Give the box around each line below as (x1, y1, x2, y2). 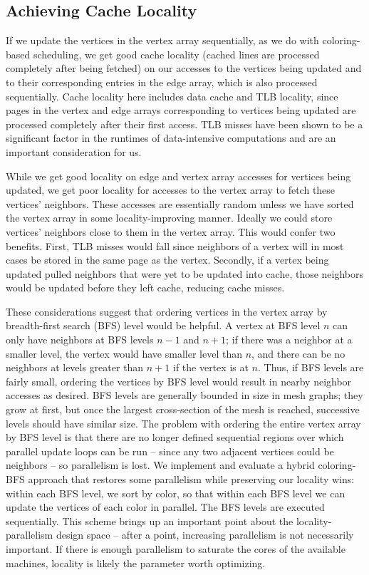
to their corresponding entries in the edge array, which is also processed (6, 74, 318, 89)
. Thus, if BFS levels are (257, 360, 364, 375)
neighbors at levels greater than (6, 360, 144, 375)
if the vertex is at (173, 360, 249, 375)
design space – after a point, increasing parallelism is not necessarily (56, 527, 354, 542)
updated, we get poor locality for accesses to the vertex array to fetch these (6, 182, 336, 197)
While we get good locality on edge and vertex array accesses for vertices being (6, 168, 351, 183)
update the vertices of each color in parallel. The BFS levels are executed (6, 499, 325, 514)
